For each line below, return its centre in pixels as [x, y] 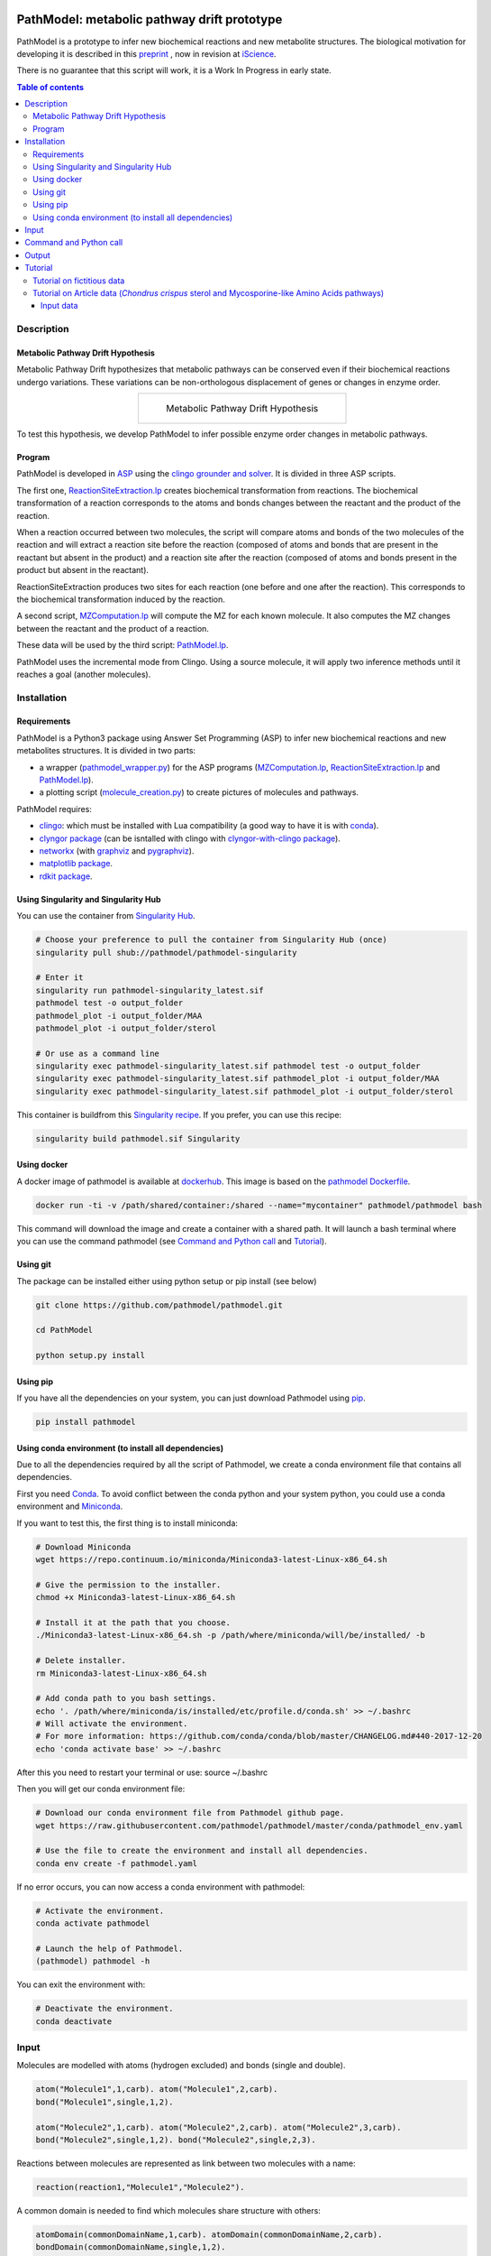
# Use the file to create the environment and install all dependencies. [202, 1851]
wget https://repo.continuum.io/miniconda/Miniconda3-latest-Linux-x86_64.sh [211, 1559]
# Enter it [59, 978]
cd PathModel [64, 1330]
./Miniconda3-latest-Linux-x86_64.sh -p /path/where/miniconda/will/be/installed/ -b [230, 1635]
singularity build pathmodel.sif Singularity [138, 1138]
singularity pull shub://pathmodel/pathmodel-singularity [166, 952]
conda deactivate [74, 2021]
